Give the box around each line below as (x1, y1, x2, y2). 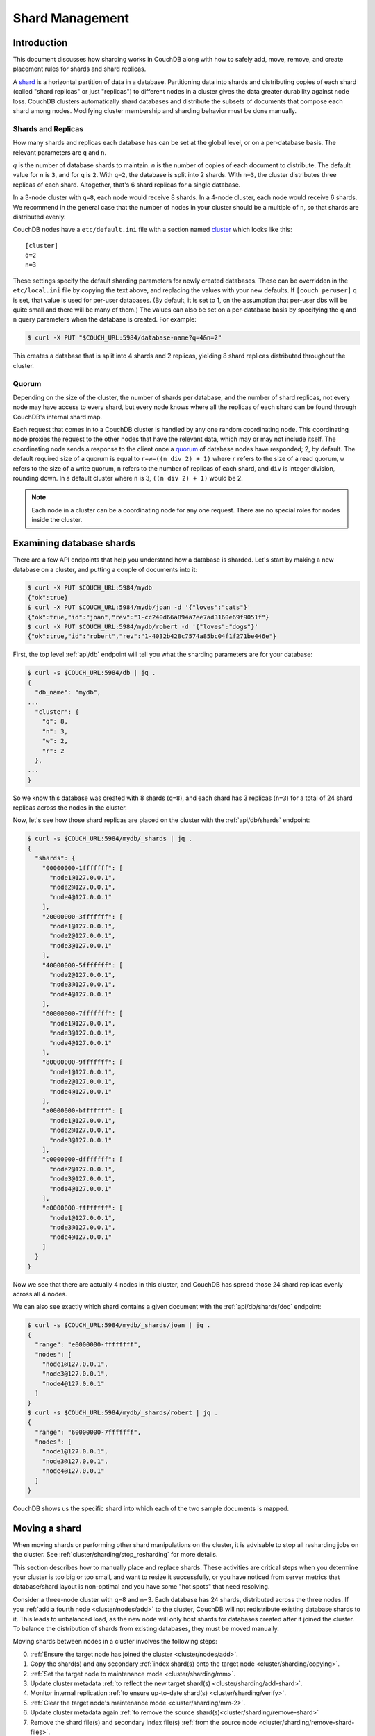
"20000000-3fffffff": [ (42, 912, 123, 920)
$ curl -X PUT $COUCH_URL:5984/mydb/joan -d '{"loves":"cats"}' (27, 603, 251, 611)
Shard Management (12, 10, 130, 26)
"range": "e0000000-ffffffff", (35, 1341, 142, 1349)
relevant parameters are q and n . (12, 148, 107, 156)
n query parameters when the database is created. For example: (12, 315, 197, 324)
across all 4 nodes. (12, 1290, 67, 1299)
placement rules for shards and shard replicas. (12, 65, 147, 73)
